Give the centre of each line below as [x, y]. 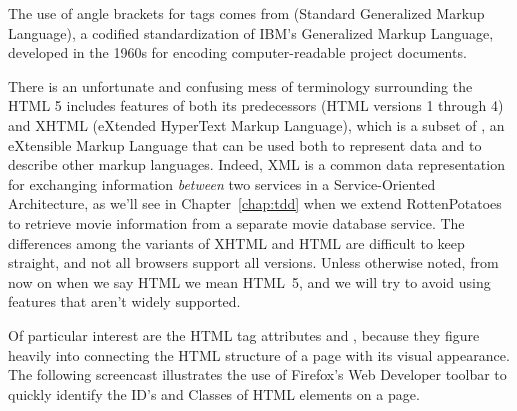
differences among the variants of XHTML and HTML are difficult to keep [236, 242]
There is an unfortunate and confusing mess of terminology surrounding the [240, 85]
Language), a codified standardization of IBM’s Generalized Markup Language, [251, 32]
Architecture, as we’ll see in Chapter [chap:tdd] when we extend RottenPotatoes [255, 203]
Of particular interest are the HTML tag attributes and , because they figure [244, 334]
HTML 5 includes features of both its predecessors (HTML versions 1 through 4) [256, 105]
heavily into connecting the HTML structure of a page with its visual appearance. [259, 354]
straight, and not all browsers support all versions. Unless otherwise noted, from [253, 262]
